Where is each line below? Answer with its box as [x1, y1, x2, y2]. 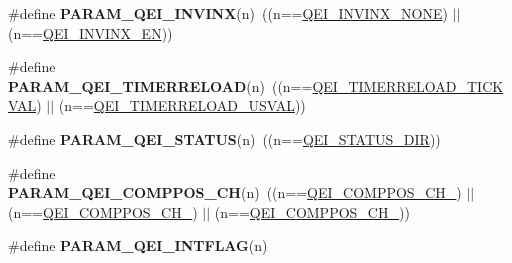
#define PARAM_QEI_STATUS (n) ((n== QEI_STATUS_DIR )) [8, 128, 441, 149]
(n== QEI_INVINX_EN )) [8, 22, 173, 43]
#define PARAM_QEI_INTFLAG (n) [8, 235, 268, 256]
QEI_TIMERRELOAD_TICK [312, 75, 504, 96]
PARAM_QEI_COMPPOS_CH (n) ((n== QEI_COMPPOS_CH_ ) [8, 182, 462, 203]
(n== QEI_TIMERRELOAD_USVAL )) [58, 95, 306, 116]
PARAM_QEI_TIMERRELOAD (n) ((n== [8, 75, 313, 96]
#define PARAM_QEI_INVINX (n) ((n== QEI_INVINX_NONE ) [8, 3, 448, 23]
